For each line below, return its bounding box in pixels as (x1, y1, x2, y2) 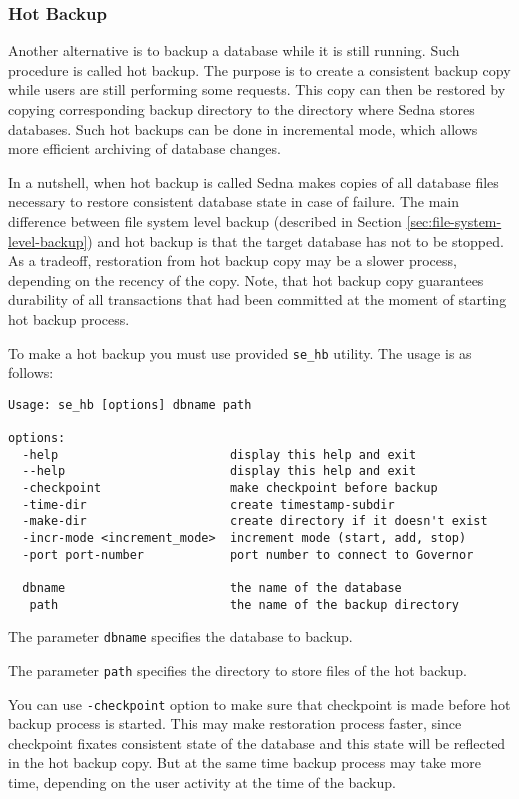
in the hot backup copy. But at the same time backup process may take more (8, 752, 481, 773)
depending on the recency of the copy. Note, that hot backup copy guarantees (8, 269, 484, 290)
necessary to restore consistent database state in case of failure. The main (8, 191, 460, 212)
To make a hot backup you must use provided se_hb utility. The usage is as (8, 342, 472, 363)
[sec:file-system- (406, 210, 502, 231)
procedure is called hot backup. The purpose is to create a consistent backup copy (8, 59, 511, 80)
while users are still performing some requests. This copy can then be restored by (8, 79, 506, 100)
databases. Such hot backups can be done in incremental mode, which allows (8, 118, 478, 139)
